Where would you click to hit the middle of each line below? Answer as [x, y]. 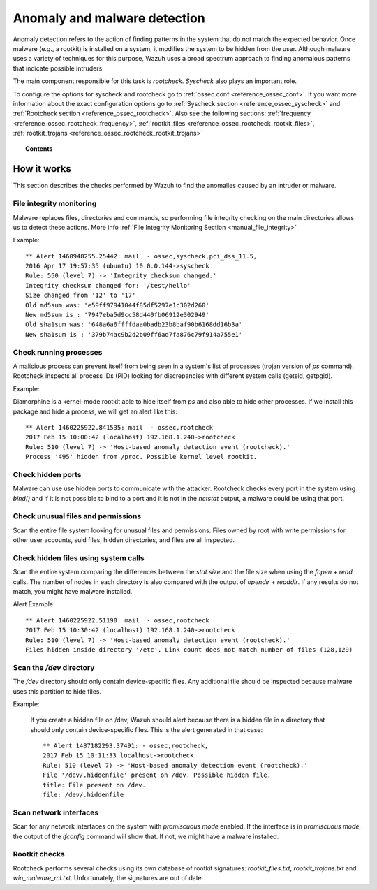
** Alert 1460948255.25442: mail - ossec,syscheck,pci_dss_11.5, [141, 256]
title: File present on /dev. [95, 785]
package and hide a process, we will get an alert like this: [95, 411]
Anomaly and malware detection [109, 18]
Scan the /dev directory [54, 667]
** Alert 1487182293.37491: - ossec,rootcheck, [126, 746]
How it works [42, 169]
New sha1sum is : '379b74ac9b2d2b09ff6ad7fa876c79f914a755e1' [134, 334]
